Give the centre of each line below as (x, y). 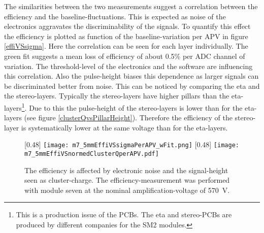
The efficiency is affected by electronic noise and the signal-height (126, 170)
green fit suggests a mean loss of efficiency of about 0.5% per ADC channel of (125, 56)
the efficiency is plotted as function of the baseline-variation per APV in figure (126, 36)
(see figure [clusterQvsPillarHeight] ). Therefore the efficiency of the (128, 118)
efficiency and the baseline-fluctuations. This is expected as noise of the (115, 16)
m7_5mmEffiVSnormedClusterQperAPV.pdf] (92, 154)
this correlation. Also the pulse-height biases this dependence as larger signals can (131, 76)
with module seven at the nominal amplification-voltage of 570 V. (127, 190)
